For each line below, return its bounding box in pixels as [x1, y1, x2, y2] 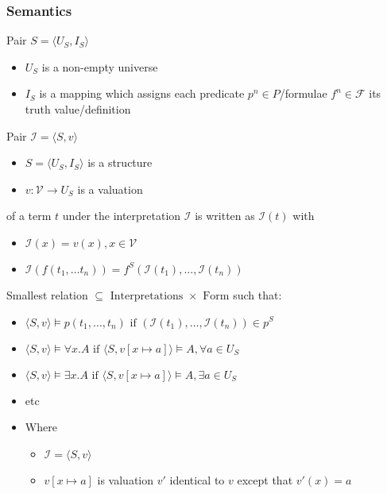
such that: [233, 286, 282, 303]
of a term [6, 207, 52, 224]
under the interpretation [62, 207, 181, 224]
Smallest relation [6, 286, 88, 303]
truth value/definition [25, 101, 131, 117]
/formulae [279, 85, 327, 102]
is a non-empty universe [41, 58, 158, 75]
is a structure [87, 154, 153, 171]
